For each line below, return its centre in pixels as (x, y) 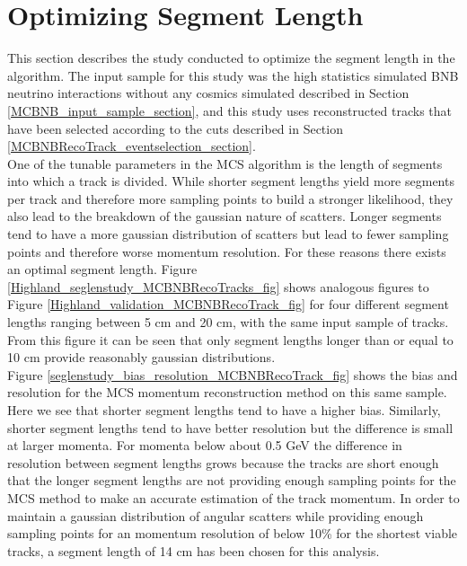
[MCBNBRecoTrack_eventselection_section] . (132, 146)
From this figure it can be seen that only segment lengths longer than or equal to (230, 339)
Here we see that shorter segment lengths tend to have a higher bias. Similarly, (224, 410)
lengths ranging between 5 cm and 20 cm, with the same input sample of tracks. (228, 322)
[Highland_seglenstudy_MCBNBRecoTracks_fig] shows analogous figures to (218, 286)
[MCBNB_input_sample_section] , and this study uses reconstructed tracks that (230, 110)
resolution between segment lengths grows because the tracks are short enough (223, 462)
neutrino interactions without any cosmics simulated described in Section (208, 93)
